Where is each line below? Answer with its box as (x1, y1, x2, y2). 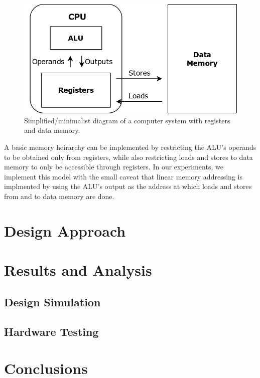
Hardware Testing (4, 323, 99, 339)
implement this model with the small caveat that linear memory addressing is (4, 171, 242, 181)
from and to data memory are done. (4, 191, 114, 202)
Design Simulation (4, 294, 101, 309)
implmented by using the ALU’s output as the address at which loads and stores (4, 181, 252, 192)
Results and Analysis (4, 260, 152, 280)
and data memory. (24, 125, 80, 135)
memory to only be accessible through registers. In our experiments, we (4, 161, 223, 172)
